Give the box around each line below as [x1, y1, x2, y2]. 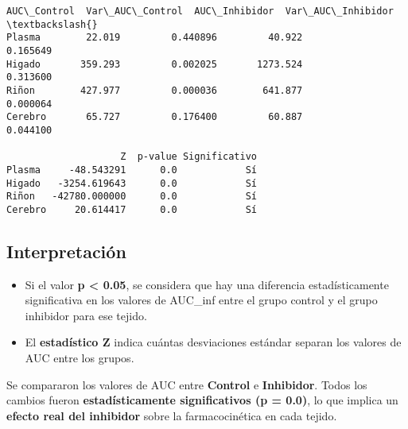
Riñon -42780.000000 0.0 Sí [6, 191, 257, 203]
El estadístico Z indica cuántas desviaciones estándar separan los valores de [25, 334, 402, 350]
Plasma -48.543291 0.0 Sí [6, 164, 257, 176]
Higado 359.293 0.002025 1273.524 [6, 58, 303, 70]
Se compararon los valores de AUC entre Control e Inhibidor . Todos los [6, 376, 367, 392]
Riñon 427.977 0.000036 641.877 [6, 84, 303, 96]
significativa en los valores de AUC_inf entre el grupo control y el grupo [25, 292, 378, 308]
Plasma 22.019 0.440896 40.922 [6, 32, 303, 44]
